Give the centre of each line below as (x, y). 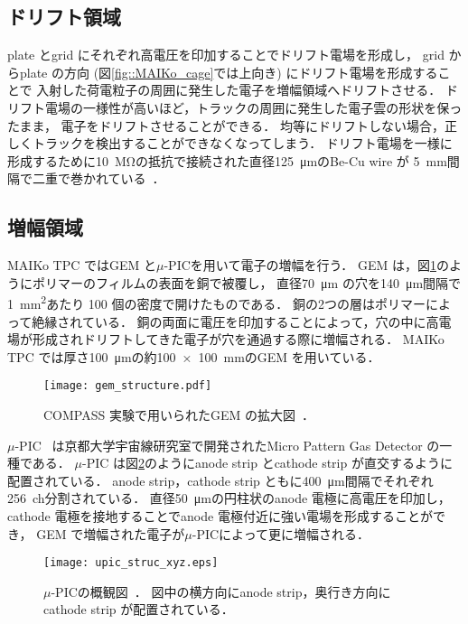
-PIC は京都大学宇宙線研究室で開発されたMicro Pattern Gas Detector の (227, 445)
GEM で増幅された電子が (111, 533)
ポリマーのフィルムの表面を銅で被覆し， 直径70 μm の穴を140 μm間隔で (247, 282)
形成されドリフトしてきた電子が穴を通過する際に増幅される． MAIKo (238, 339)
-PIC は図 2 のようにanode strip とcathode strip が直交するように (267, 463)
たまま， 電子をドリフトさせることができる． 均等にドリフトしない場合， (226, 125)
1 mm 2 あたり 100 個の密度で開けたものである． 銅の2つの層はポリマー (217, 302)
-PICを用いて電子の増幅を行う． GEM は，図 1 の (306, 265)
